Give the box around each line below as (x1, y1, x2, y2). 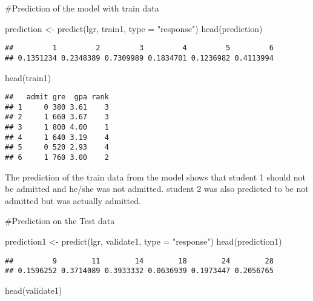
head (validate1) (5, 283, 62, 296)
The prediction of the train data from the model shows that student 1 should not (5, 170, 306, 183)
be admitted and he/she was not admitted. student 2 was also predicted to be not (5, 182, 309, 195)
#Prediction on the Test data (5, 214, 115, 227)
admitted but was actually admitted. (5, 194, 141, 207)
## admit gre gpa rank (5, 93, 109, 102)
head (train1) (5, 71, 51, 84)
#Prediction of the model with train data (5, 2, 159, 14)
